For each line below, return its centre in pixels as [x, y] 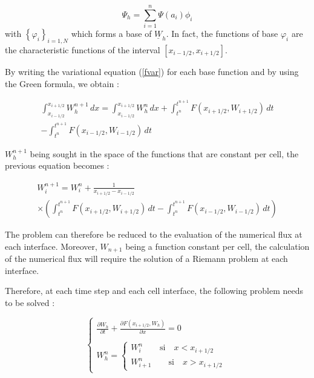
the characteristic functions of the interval [83, 49]
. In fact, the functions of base [222, 34]
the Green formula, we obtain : [62, 83]
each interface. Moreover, [51, 246]
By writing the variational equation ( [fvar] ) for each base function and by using [152, 71]
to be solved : [30, 302]
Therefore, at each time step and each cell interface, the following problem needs [154, 291]
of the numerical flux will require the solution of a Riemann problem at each [146, 259]
